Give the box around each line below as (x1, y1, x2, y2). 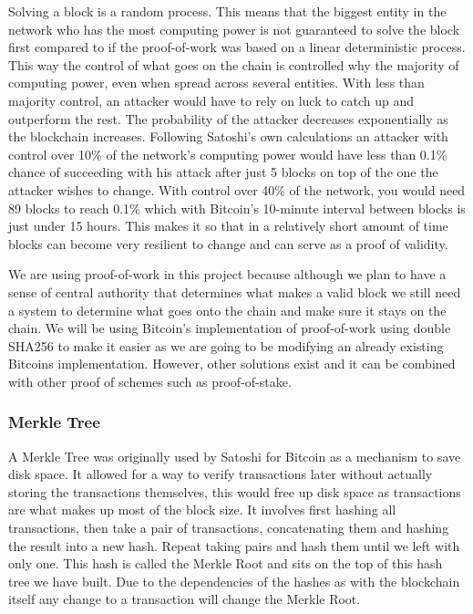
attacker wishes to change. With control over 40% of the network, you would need (8, 180, 466, 199)
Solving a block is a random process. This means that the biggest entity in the (8, 2, 447, 20)
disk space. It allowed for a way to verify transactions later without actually (8, 464, 433, 484)
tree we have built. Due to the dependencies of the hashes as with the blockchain (8, 571, 460, 590)
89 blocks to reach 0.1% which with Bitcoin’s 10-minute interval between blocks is (8, 198, 466, 217)
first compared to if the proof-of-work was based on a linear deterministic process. (8, 37, 466, 57)
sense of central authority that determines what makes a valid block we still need (8, 282, 461, 301)
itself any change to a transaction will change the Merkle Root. (8, 589, 361, 609)
